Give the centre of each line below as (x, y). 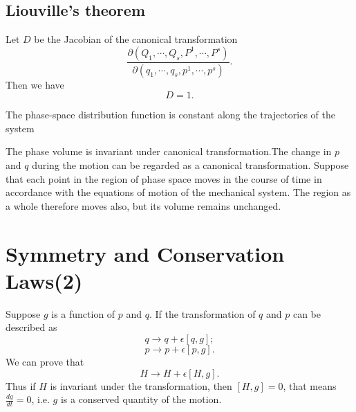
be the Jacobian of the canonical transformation (136, 39)
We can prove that (45, 361)
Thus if (21, 385)
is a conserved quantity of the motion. (141, 399)
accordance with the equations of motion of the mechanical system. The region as (178, 192)
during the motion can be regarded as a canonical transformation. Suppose (190, 165)
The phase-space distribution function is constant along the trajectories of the (170, 115)
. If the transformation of (203, 313)
